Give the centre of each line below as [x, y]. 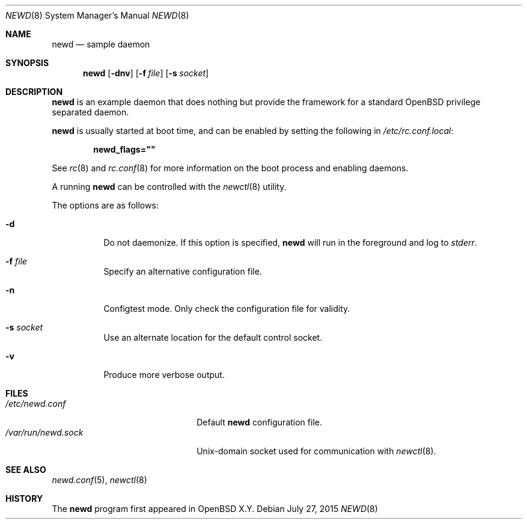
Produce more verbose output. [164, 375]
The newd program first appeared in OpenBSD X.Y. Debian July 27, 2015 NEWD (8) [215, 509]
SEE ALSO [26, 470]
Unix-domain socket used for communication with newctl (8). [316, 451]
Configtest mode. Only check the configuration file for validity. [227, 309]
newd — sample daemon [101, 44]
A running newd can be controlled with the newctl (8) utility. [169, 187]
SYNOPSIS [27, 63]
